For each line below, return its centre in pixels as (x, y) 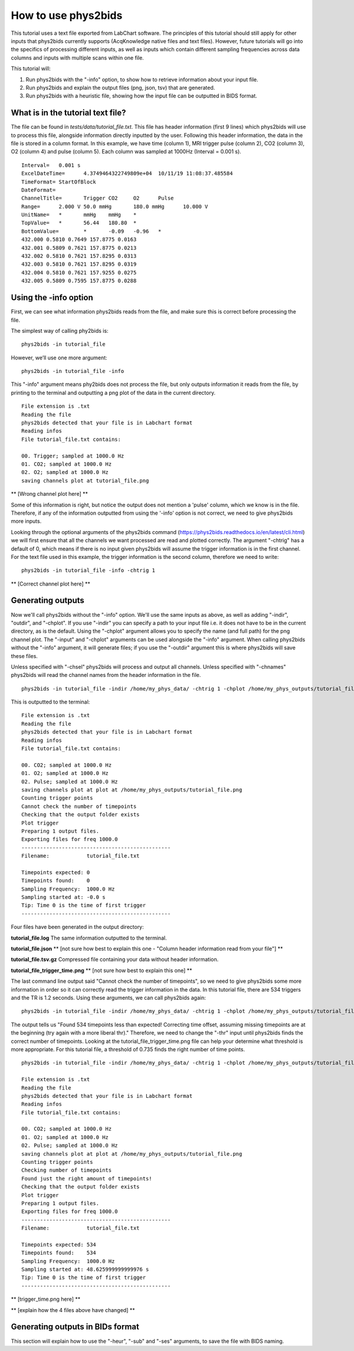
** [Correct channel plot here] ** (51, 584)
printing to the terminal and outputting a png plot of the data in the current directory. (113, 392)
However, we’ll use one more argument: (59, 358)
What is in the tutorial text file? (68, 113)
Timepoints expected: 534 (59, 1244)
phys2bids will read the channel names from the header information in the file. (106, 675)
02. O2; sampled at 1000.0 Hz (65, 472)
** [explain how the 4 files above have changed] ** (73, 1310)
